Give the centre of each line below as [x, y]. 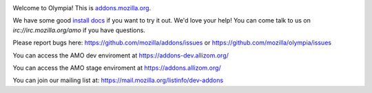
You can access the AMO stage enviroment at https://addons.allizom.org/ [117, 68]
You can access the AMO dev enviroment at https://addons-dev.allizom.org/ [121, 55]
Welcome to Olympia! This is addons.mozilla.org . [82, 8]
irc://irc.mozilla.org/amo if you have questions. [79, 30]
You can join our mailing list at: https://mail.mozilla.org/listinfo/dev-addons [118, 80]
